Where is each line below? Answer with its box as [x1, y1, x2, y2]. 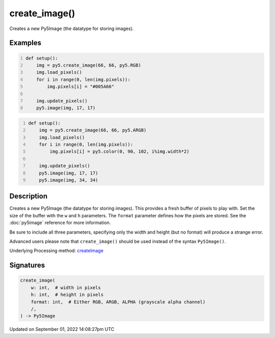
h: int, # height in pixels [31, 292, 104, 298]
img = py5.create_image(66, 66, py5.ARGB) [39, 127, 147, 133]
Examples [9, 39, 42, 47]
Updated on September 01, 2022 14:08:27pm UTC [9, 326, 115, 332]
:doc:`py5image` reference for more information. [9, 219, 111, 226]
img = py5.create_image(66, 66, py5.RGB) [36, 62, 141, 68]
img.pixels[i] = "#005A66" [46, 84, 115, 90]
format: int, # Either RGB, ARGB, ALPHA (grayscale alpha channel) [31, 299, 206, 305]
